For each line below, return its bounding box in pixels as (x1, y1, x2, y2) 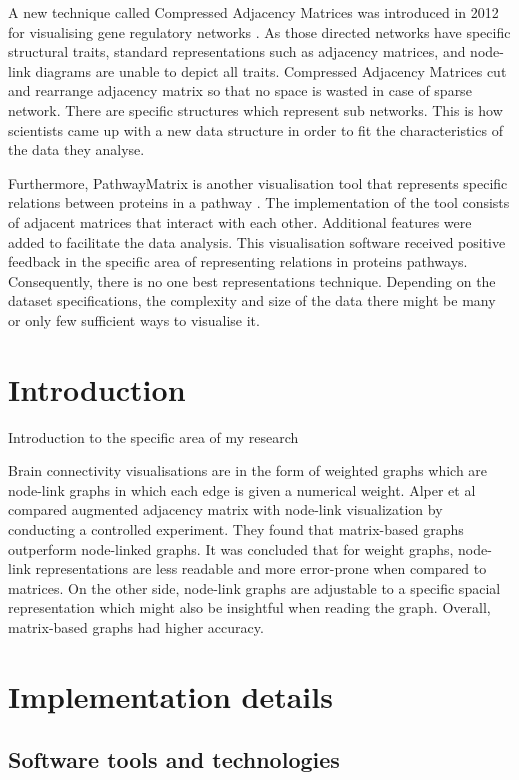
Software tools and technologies (8, 744, 340, 775)
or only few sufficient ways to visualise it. (8, 309, 260, 330)
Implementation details (8, 675, 333, 716)
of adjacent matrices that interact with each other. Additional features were (8, 211, 472, 232)
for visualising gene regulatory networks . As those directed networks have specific (8, 21, 511, 42)
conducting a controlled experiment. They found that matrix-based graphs (8, 519, 464, 539)
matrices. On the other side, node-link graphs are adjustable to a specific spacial (8, 577, 501, 598)
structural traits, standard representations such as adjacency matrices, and (8, 41, 466, 62)
